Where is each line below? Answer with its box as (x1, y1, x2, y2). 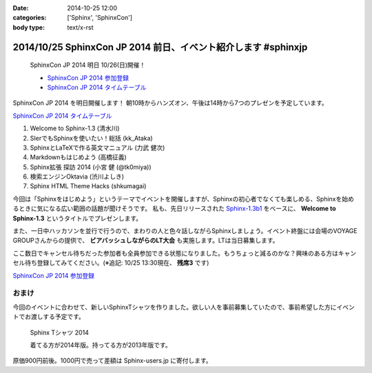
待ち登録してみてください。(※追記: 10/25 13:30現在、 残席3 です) (24, 259, 209, 267)
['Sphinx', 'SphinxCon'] (67, 14, 132, 22)
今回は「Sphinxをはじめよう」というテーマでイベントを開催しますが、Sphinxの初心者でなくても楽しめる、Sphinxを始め (12, 194, 355, 203)
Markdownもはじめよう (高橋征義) (30, 153, 127, 161)
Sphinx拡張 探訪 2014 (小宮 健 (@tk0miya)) (30, 163, 152, 171)
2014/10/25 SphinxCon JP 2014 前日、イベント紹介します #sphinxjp (12, 41, 308, 53)
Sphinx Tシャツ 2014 (30, 328, 90, 336)
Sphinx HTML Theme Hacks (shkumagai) (30, 182, 147, 190)
